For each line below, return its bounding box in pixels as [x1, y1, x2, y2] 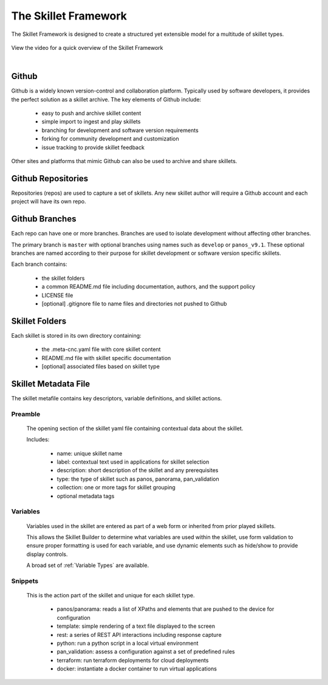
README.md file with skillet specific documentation [41, 354, 171, 361]
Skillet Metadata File [11, 378, 91, 389]
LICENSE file [41, 291, 73, 299]
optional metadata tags [56, 492, 115, 499]
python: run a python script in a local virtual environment [56, 639, 199, 647]
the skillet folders [41, 274, 85, 282]
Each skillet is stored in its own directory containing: [11, 332, 142, 339]
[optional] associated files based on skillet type [41, 363, 160, 370]
